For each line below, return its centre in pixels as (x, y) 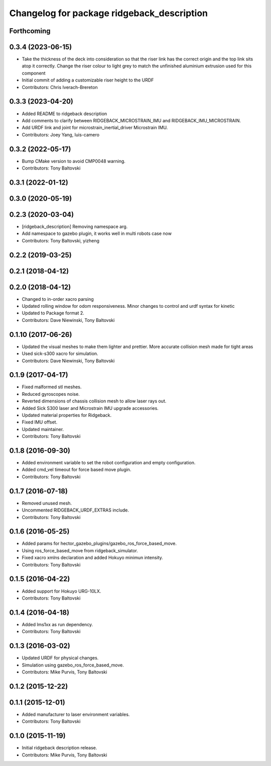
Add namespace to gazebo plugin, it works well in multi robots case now (97, 233)
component (34, 73)
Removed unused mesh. (47, 503)
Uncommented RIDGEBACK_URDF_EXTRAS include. (76, 510)
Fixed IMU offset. (40, 422)
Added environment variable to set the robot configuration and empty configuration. (109, 463)
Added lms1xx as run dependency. (57, 624)
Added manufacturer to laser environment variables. (76, 714)
